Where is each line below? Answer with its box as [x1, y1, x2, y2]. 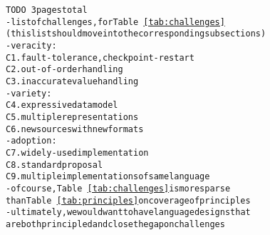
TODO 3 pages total [6, 5, 88, 15]
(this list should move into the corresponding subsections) [6, 29, 266, 39]
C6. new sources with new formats [6, 124, 144, 134]
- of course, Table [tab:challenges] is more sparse [6, 183, 231, 194]
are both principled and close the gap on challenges [6, 219, 225, 229]
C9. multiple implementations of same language [6, 171, 210, 182]
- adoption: [6, 136, 57, 146]
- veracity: [6, 40, 57, 51]
